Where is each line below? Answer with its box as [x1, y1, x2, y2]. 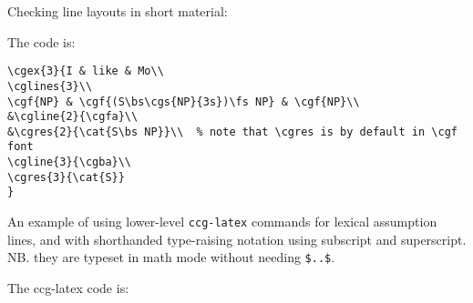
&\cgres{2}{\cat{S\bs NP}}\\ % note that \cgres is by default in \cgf [7, 125, 458, 138]
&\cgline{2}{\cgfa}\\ [7, 110, 139, 124]
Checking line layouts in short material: [7, 2, 228, 20]
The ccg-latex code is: [7, 278, 129, 297]
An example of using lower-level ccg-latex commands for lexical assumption [7, 212, 437, 231]
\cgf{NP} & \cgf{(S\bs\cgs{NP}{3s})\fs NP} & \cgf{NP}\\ [7, 95, 360, 108]
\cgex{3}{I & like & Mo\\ [7, 65, 164, 78]
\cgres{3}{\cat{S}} [7, 170, 125, 184]
